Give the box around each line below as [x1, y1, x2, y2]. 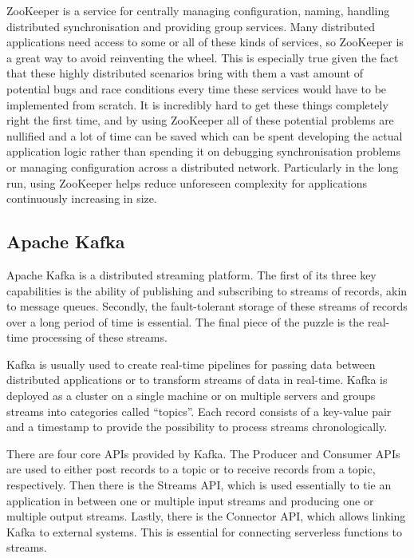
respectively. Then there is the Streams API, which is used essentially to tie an [6, 477, 392, 493]
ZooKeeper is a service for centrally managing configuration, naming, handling [6, 2, 390, 18]
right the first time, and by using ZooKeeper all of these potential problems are [6, 112, 394, 129]
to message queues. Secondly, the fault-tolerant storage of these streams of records [6, 298, 408, 315]
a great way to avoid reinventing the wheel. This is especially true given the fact [6, 49, 399, 65]
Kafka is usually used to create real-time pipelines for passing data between [6, 355, 376, 372]
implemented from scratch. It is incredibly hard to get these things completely [6, 96, 388, 113]
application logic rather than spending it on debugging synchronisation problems [6, 143, 401, 160]
